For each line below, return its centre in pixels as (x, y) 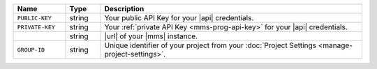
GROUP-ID (31, 50)
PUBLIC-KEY (35, 18)
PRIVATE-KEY (36, 27)
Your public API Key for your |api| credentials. (179, 18)
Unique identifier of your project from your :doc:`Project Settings (210, 45)
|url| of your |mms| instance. (151, 36)
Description (124, 9)
